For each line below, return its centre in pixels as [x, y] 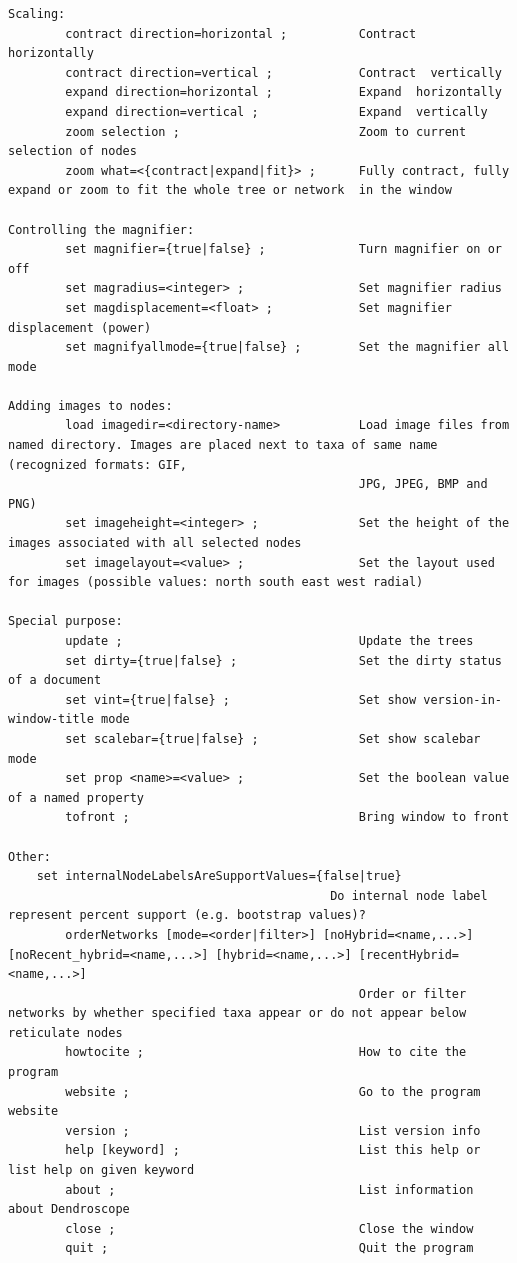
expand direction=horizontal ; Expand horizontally [283, 92]
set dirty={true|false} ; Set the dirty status [283, 660]
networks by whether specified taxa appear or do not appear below [237, 1013]
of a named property [76, 797]
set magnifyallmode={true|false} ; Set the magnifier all [287, 347]
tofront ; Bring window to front [287, 817]
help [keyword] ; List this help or [273, 1150]
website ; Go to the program [273, 1091]
